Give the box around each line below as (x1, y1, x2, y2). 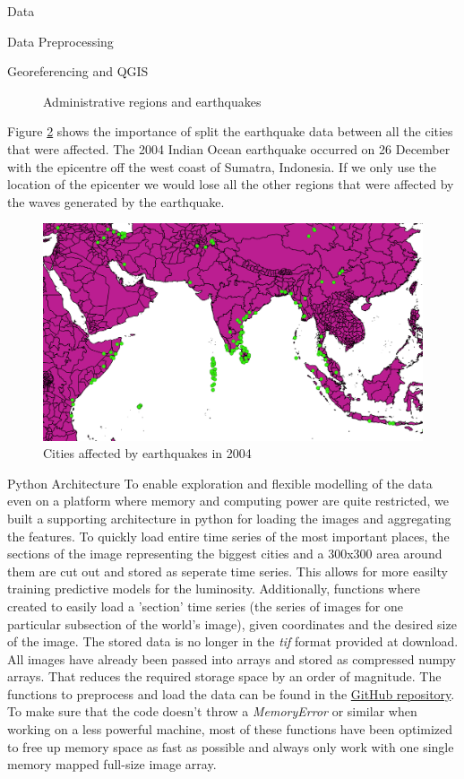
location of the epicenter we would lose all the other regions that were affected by (7, 175, 454, 194)
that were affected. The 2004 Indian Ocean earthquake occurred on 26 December (7, 139, 451, 158)
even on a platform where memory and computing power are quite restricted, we (7, 491, 450, 510)
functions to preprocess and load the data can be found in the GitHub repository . (7, 684, 455, 703)
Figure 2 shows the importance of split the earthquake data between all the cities (7, 122, 453, 141)
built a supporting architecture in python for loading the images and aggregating (7, 508, 451, 527)
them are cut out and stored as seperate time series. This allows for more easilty (7, 561, 448, 580)
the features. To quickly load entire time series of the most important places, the (7, 526, 450, 545)
